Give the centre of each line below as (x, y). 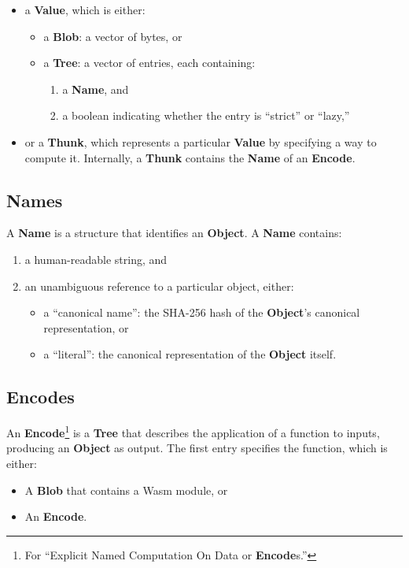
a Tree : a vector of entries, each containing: (149, 63)
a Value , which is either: (85, 9)
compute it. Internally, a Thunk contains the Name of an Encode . (190, 157)
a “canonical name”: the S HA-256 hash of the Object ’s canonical (202, 312)
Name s (35, 200)
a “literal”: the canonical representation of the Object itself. (190, 354)
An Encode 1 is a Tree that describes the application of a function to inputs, (193, 431)
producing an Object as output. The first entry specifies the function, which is (197, 448)
